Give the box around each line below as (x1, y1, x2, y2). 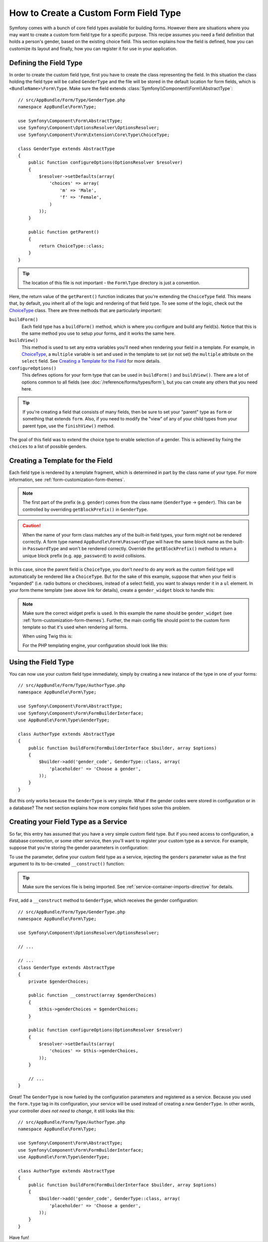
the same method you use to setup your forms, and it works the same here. (21, 330, 176, 336)
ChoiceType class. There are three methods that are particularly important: (9, 307, 162, 313)
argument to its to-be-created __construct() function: (9, 861, 125, 867)
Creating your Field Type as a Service (9, 818, 128, 826)
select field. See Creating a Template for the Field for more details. (21, 358, 161, 364)
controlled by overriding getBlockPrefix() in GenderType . (22, 506, 148, 512)
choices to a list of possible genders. (9, 444, 87, 450)
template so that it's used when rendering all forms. (22, 624, 128, 630)
